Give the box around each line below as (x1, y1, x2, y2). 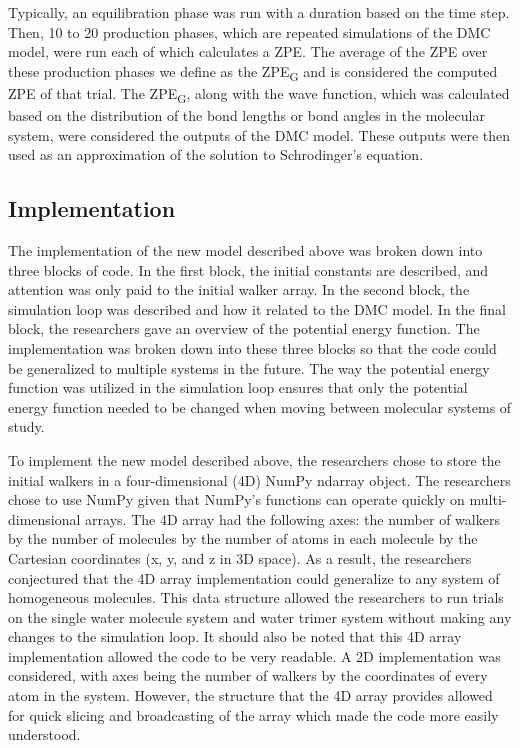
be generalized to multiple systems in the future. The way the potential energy (8, 357, 490, 378)
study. (8, 416, 45, 437)
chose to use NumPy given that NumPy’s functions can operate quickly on (8, 489, 465, 510)
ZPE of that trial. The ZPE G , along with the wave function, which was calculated (8, 82, 510, 106)
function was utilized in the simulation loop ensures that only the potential (8, 377, 468, 398)
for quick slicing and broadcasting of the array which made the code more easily (8, 704, 499, 725)
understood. (8, 724, 81, 745)
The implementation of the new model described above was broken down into (8, 240, 483, 261)
